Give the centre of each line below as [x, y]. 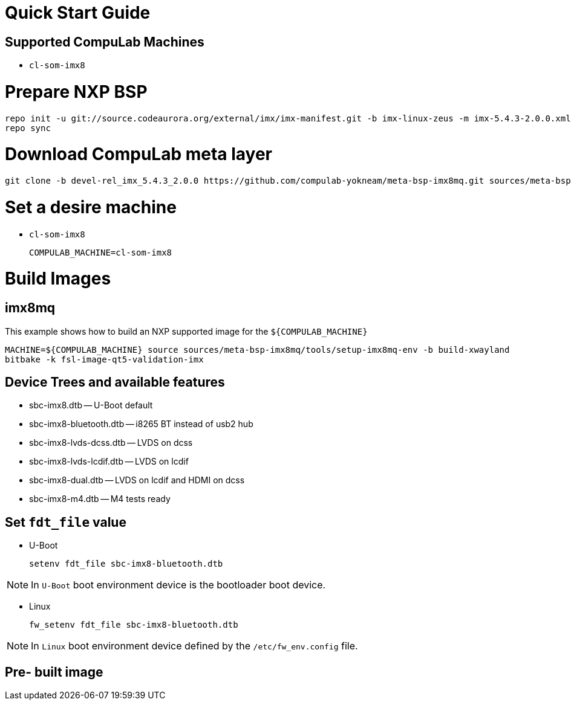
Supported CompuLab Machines [105, 42]
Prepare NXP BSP [76, 92]
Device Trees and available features [115, 382]
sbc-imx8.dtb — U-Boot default [91, 405]
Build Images [58, 279]
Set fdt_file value [66, 522]
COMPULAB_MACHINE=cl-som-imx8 [101, 252]
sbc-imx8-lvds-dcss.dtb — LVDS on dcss [111, 443]
